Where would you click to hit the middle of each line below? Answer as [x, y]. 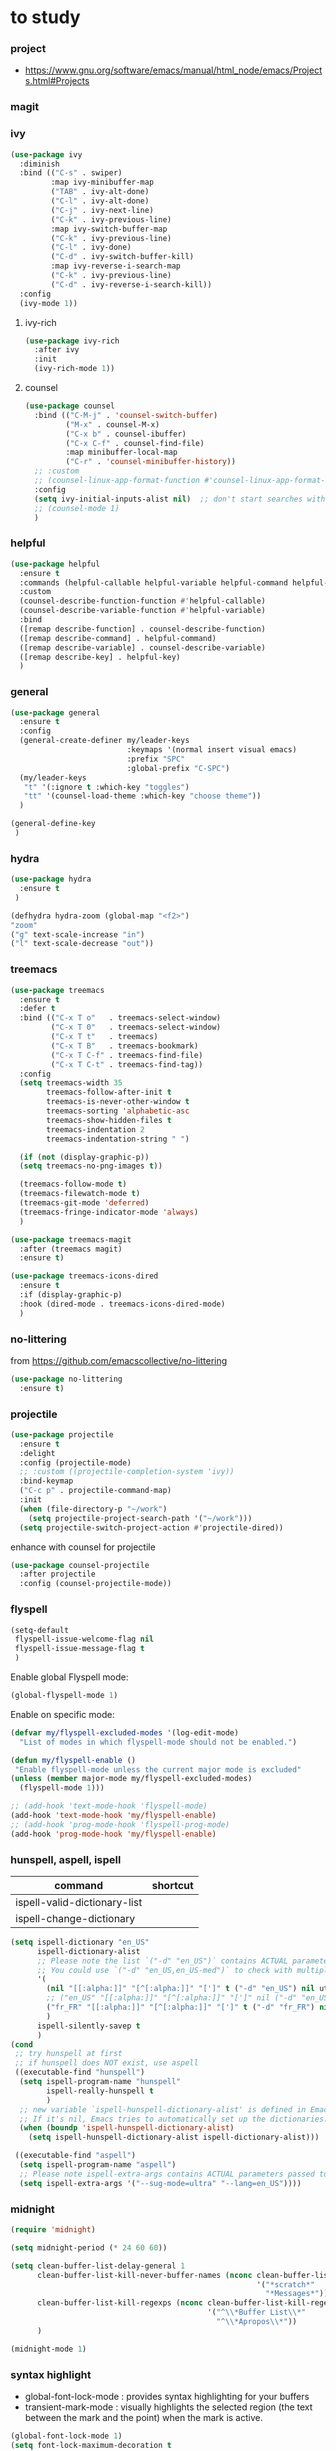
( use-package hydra [51, 879]
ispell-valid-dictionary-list [79, 1902]
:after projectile [58, 1574]
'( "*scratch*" [285, 2284]
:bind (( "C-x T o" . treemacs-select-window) [120, 1018]
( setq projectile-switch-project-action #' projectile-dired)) [151, 1527]
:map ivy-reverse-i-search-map [116, 266]
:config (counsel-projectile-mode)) [95, 1584]
